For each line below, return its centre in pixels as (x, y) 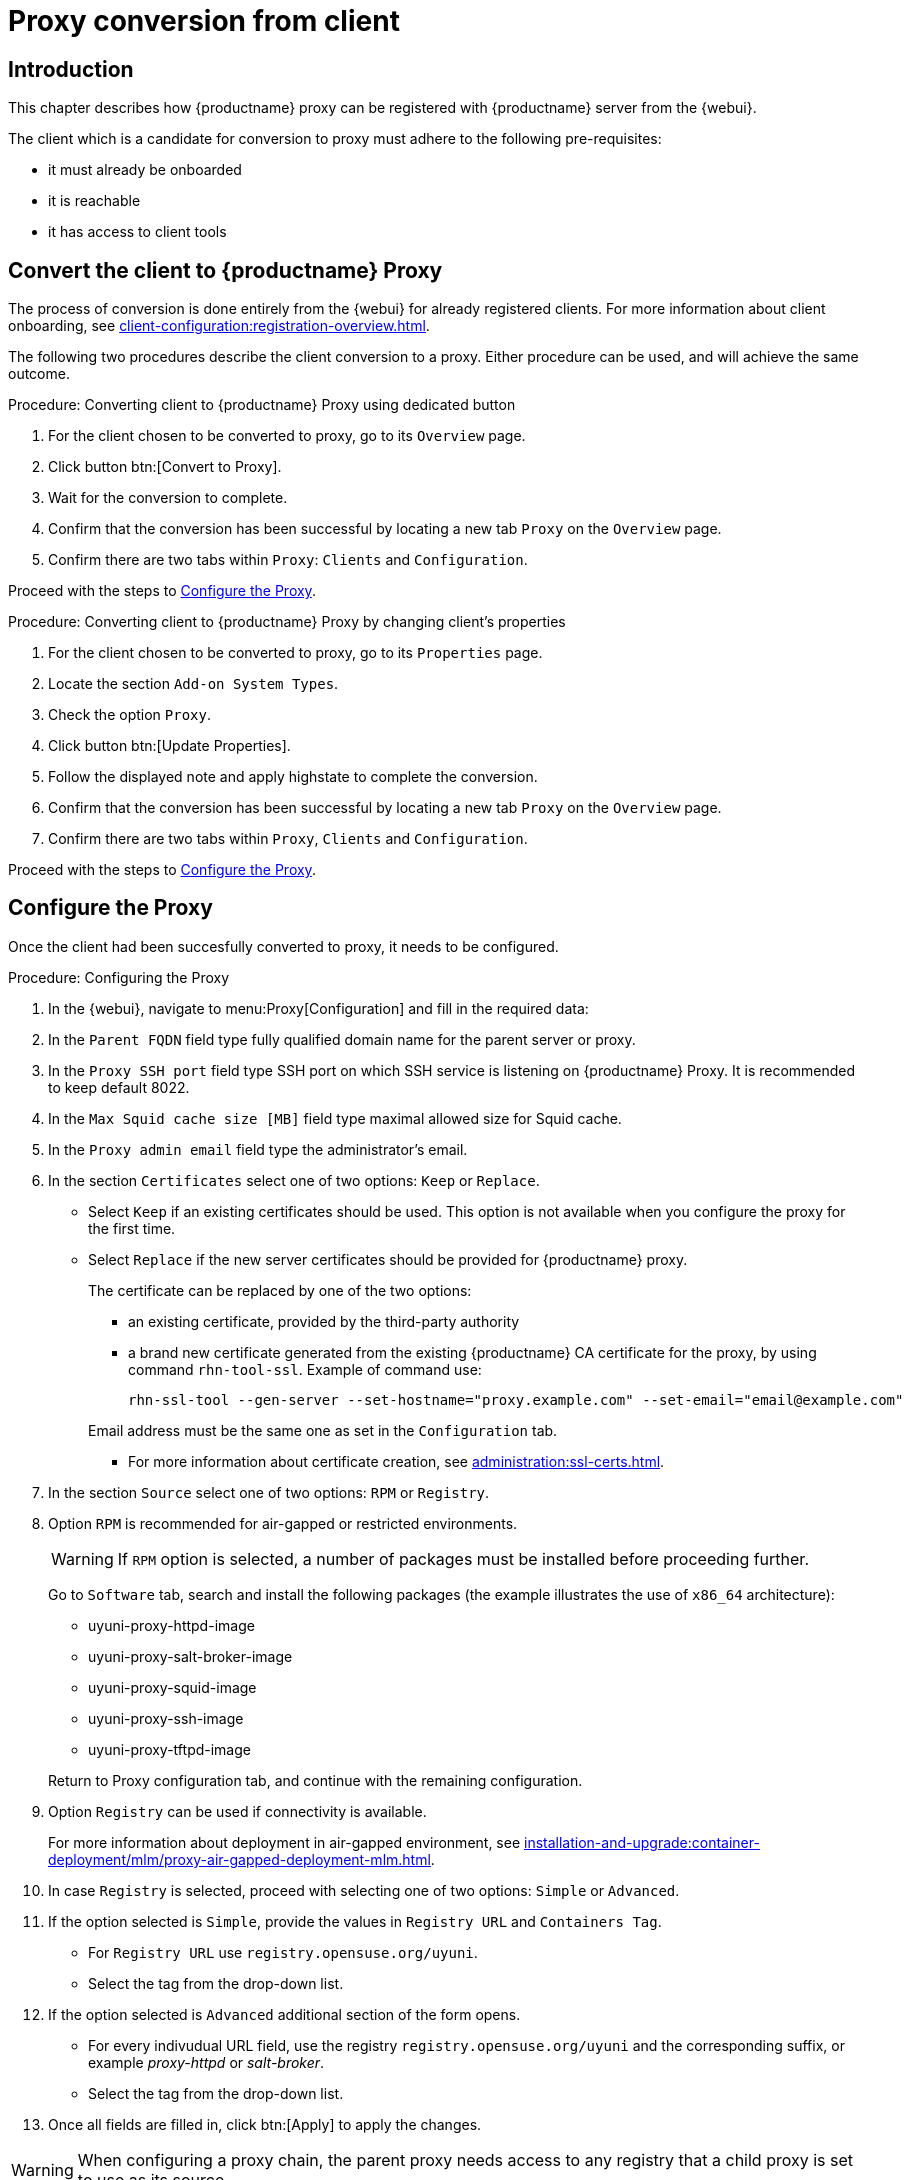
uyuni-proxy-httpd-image (171, 1625)
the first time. (132, 1228)
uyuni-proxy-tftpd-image (169, 1749)
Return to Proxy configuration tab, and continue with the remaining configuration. (315, 1780)
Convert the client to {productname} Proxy (225, 270)
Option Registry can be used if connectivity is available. (237, 1811)
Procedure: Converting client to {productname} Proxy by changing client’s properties (287, 622)
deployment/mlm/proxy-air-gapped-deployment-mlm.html (239, 1859)
